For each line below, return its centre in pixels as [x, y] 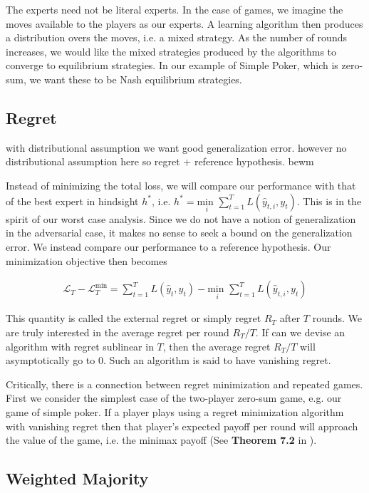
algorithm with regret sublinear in [80, 346]
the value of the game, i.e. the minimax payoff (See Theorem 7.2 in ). [161, 440]
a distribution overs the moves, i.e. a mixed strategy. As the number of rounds [176, 37]
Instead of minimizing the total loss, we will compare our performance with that [181, 185]
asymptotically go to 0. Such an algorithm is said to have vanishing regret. [168, 360]
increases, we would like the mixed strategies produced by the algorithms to [171, 51]
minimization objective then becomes [87, 260]
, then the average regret [217, 346]
